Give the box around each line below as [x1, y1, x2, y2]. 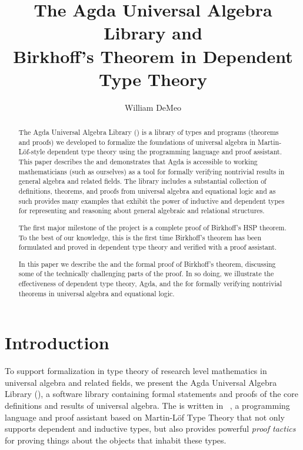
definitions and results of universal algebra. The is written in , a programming [5, 399, 290, 412]
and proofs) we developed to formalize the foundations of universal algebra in [18, 137, 256, 147]
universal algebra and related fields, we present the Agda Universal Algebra [5, 376, 277, 388]
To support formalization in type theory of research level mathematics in [5, 365, 267, 377]
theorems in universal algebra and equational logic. [18, 288, 175, 298]
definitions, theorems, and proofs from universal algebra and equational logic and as [18, 186, 276, 196]
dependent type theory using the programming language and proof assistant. [47, 147, 282, 157]
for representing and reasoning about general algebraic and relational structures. [18, 206, 265, 216]
